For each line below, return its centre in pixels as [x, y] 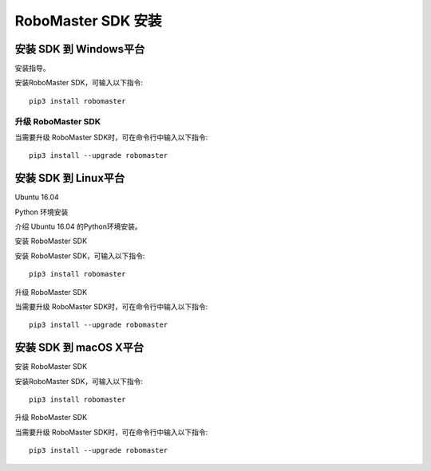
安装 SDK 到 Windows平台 [80, 49]
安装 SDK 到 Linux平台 [70, 178]
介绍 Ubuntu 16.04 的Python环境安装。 [79, 226]
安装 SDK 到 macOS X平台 [79, 348]
